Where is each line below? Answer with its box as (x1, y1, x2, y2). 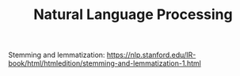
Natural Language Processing (33, 6, 233, 24)
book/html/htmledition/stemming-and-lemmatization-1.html (8, 59, 202, 68)
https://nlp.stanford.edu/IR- (106, 50, 196, 60)
